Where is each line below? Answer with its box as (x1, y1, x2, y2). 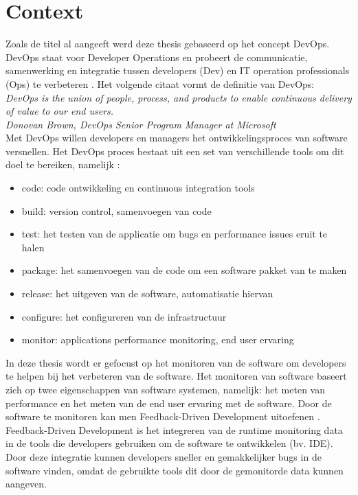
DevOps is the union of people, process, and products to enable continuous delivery (5, 90, 352, 104)
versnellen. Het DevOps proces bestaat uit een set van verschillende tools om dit (5, 143, 344, 158)
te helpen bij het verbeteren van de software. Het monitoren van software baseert (5, 369, 347, 383)
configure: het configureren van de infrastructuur (21, 309, 227, 323)
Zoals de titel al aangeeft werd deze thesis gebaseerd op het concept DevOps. (5, 36, 330, 51)
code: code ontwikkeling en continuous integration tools (21, 181, 255, 195)
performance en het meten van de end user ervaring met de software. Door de (5, 395, 332, 410)
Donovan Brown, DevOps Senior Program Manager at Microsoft (5, 117, 276, 131)
